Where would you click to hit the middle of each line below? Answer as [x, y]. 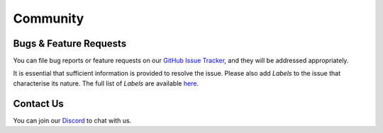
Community [49, 18]
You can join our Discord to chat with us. [72, 120]
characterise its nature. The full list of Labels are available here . [106, 83]
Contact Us [38, 104]
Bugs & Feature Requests [70, 44]
